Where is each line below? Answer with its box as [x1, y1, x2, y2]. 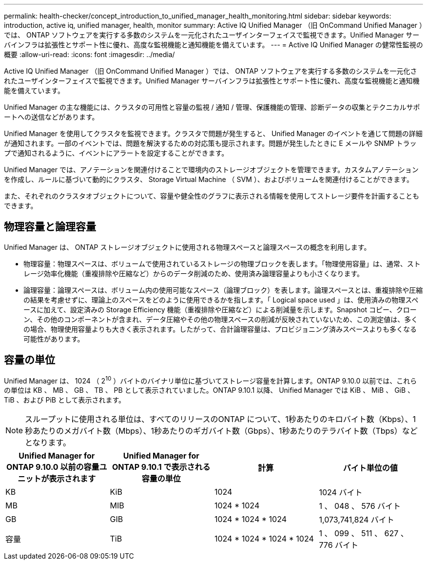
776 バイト [319, 540, 359, 550]
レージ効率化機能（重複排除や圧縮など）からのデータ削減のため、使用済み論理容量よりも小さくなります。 [23, 269, 364, 278]
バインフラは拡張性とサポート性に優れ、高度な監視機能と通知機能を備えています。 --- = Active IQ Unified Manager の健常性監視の [4, 40, 423, 49]
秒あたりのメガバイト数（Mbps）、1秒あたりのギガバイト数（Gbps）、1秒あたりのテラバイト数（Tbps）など [25, 426, 418, 436]
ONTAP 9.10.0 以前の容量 [6, 462, 99, 472]
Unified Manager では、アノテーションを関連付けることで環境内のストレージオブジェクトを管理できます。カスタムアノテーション [4, 165, 419, 174]
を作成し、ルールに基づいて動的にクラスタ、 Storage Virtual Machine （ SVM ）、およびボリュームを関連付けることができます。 [4, 175, 413, 183]
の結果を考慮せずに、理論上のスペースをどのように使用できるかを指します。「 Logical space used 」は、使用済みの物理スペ [23, 295, 419, 304]
